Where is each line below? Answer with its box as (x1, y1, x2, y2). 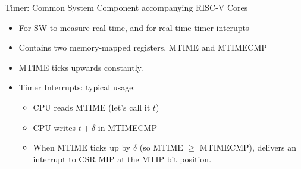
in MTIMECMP (98, 121, 157, 133)
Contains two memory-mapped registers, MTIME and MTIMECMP (18, 41, 267, 54)
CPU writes (33, 121, 76, 133)
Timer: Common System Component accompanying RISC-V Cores (5, 1, 248, 13)
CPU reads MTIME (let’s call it (33, 101, 150, 113)
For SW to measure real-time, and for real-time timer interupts (18, 21, 249, 33)
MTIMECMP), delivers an (199, 141, 297, 154)
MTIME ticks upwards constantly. (18, 61, 143, 73)
